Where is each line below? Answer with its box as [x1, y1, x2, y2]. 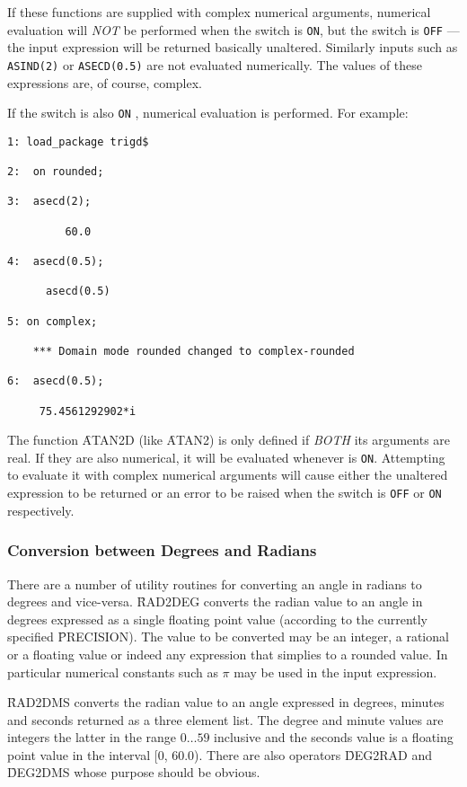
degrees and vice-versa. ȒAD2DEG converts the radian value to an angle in [7, 592, 423, 611]
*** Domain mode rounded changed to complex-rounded [32, 344, 355, 358]
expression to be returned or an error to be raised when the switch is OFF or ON [7, 483, 442, 502]
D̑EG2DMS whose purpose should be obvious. [7, 763, 260, 782]
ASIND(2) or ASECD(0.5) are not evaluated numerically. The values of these [7, 55, 423, 74]
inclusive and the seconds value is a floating [214, 728, 454, 747]
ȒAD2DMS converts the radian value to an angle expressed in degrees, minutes [7, 693, 445, 712]
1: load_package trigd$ [7, 135, 149, 148]
